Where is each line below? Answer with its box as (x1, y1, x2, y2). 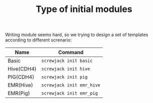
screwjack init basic (41, 58, 93, 63)
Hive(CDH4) (7, 65, 36, 72)
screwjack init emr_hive (41, 82, 101, 88)
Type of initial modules (35, 3, 132, 15)
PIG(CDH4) (7, 73, 34, 80)
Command (58, 49, 83, 56)
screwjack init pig (41, 74, 88, 80)
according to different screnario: (5, 37, 72, 43)
